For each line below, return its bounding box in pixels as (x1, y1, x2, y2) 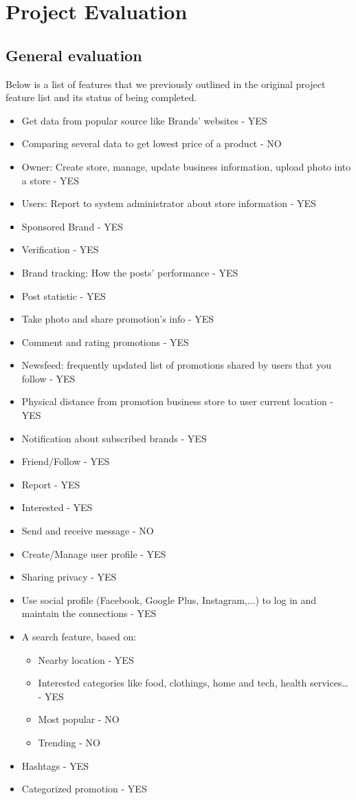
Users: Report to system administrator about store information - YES (21, 196, 316, 210)
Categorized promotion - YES (21, 781, 147, 796)
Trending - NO (38, 735, 100, 749)
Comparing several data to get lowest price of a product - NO (21, 136, 282, 151)
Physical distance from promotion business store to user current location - (21, 394, 334, 409)
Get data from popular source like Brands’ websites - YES (21, 113, 267, 127)
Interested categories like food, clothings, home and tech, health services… (38, 675, 348, 690)
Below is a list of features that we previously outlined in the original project (5, 76, 326, 91)
